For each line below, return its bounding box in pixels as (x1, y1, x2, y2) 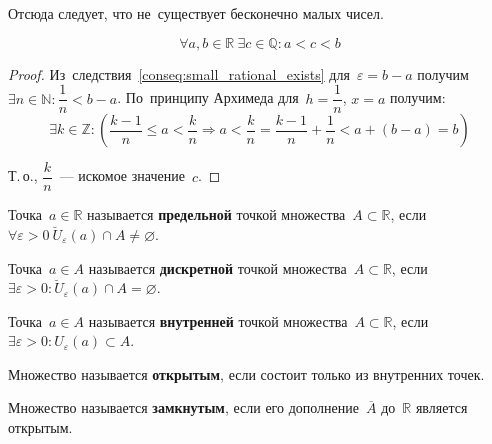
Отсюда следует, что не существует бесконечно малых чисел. (8, 3, 384, 23)
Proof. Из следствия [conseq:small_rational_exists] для (8, 63, 350, 84)
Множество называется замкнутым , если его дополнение (8, 397, 359, 418)
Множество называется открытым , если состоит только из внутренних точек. (8, 363, 485, 384)
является (415, 397, 468, 418)
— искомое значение (59, 165, 185, 186)
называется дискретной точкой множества (88, 257, 347, 278)
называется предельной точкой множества (87, 204, 346, 225)
